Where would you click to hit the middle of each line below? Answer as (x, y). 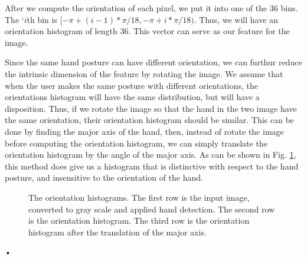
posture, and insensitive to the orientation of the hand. (104, 177)
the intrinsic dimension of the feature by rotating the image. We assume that (144, 73)
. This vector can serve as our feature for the (209, 31)
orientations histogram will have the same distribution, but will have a (132, 97)
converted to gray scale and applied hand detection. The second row (152, 209)
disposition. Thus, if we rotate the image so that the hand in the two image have (151, 108)
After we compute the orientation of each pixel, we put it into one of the (136, 8)
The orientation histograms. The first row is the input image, (139, 197)
